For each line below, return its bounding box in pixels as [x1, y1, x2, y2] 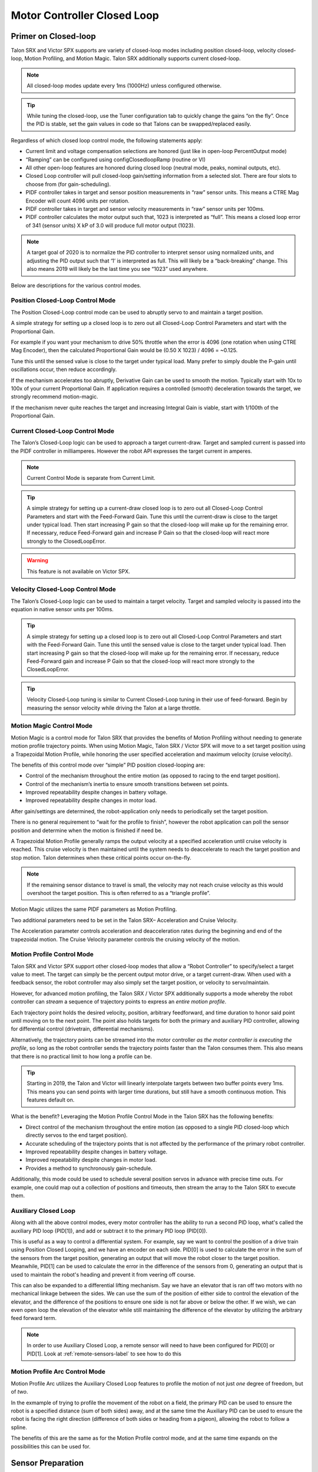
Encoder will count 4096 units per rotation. [25, 197, 130, 204]
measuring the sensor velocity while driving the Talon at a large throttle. [26, 704, 201, 711]
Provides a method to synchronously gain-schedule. [25, 1165, 153, 1172]
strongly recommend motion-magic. [11, 393, 98, 400]
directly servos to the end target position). [25, 1132, 128, 1139]
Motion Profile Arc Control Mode [11, 1368, 106, 1376]
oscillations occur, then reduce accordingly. [11, 366, 117, 373]
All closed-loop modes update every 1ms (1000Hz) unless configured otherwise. [26, 82, 222, 89]
